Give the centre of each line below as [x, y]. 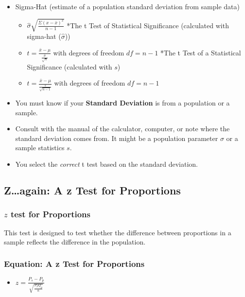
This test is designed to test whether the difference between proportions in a [118, 232]
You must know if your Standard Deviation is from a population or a [122, 102]
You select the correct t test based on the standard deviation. [106, 164]
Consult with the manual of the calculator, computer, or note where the [122, 129]
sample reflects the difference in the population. [75, 242]
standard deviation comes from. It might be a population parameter [117, 138]
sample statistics [40, 148]
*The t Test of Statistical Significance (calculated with [148, 25]
